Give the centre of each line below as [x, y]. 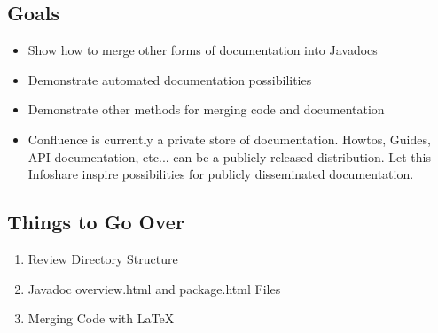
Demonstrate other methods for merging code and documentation [206, 109]
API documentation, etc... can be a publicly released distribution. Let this [229, 156]
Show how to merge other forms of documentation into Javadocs [203, 50]
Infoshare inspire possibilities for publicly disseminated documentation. [221, 174]
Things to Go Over [96, 222]
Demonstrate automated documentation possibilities [170, 79]
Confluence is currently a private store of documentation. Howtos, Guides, [229, 139]
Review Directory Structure [103, 258]
